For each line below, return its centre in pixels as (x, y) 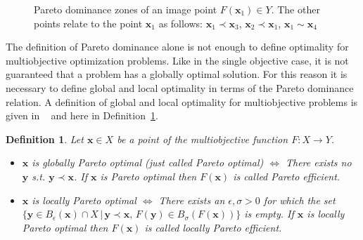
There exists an (192, 200)
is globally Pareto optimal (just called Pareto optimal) (148, 162)
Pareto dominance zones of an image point (126, 9)
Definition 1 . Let (45, 139)
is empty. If (269, 214)
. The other (295, 9)
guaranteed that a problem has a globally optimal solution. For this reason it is (177, 74)
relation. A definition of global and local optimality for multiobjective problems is (182, 101)
